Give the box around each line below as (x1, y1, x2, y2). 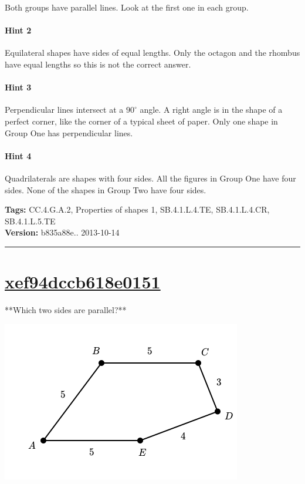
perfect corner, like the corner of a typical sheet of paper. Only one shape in (5, 115, 278, 127)
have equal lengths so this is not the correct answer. (5, 58, 191, 70)
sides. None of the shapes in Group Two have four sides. (5, 183, 206, 196)
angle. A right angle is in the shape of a (140, 103, 283, 116)
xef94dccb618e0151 (5, 270, 161, 294)
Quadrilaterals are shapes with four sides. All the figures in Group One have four (5, 172, 296, 184)
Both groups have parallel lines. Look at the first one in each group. (5, 1, 249, 13)
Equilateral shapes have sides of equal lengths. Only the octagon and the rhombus (5, 46, 300, 59)
